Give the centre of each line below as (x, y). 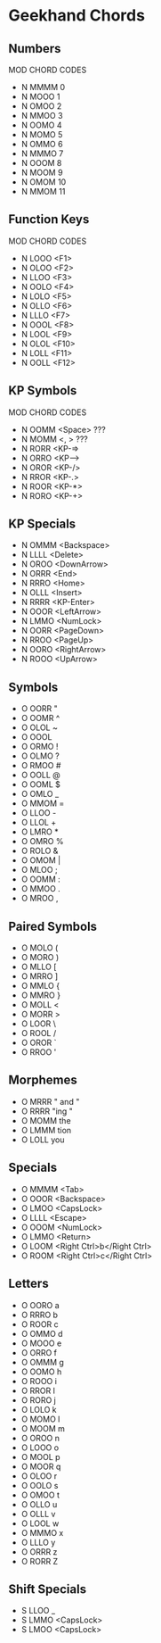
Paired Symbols (53, 926)
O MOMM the (46, 1120)
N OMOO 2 (41, 106)
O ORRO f (39, 1352)
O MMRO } (41, 995)
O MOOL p (40, 1456)
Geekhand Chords (77, 16)
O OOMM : (41, 879)
